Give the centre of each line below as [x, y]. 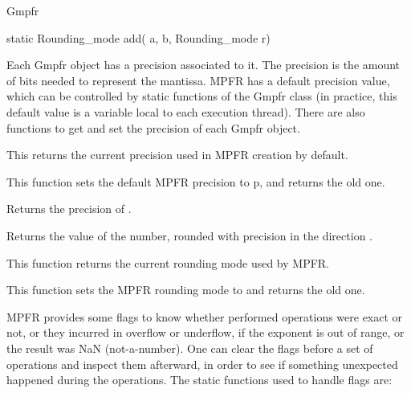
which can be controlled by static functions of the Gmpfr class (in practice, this [202, 96]
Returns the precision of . [69, 209]
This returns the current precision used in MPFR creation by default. [177, 155]
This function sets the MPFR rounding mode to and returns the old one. [186, 290]
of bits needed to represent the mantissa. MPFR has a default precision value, [198, 80]
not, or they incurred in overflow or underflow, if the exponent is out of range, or [205, 332]
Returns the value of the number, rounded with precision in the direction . [189, 235]
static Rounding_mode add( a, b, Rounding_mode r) [138, 37]
